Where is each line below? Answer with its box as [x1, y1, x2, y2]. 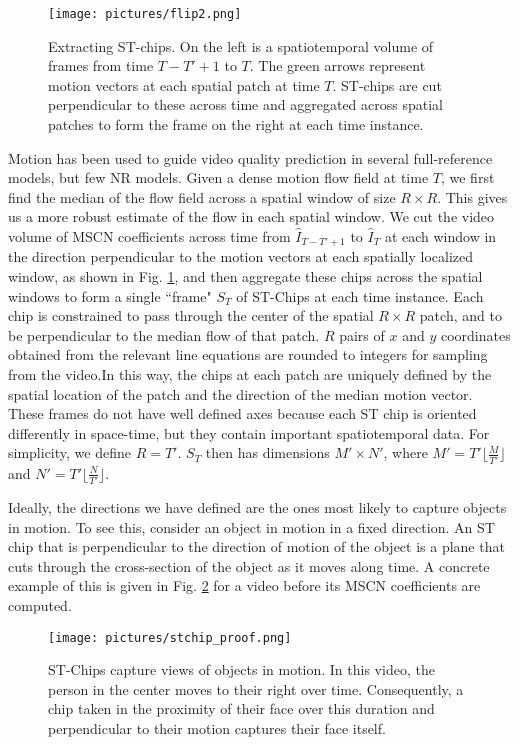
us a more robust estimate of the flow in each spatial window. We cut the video [8, 206, 495, 227]
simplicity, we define [8, 442, 131, 463]
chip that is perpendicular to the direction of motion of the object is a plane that [8, 536, 505, 557]
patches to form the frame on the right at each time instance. [48, 114, 424, 135]
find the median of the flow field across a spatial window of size [8, 186, 396, 207]
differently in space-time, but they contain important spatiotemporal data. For [8, 422, 490, 443]
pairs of [339, 324, 385, 345]
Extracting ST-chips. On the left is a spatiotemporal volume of [48, 35, 434, 56]
